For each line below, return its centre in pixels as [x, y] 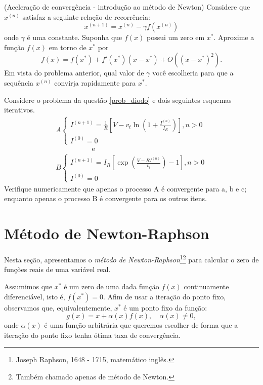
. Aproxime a [234, 37]
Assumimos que [28, 286]
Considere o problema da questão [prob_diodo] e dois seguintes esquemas [118, 100]
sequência [19, 82]
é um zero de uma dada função [112, 286]
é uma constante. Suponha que [75, 37]
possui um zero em [176, 37]
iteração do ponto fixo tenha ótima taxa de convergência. [92, 335]
